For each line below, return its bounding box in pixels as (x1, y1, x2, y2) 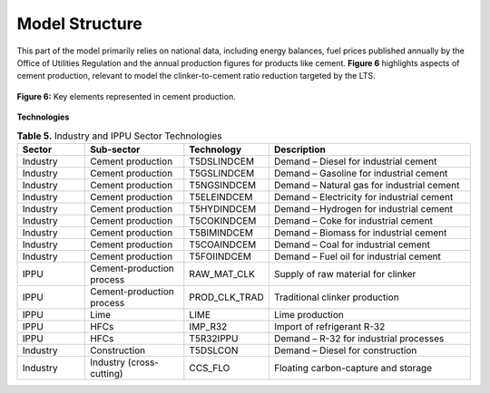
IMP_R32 (189, 320, 228, 332)
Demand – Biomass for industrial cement (273, 226, 447, 239)
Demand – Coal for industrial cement (273, 238, 431, 251)
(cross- (127, 356, 159, 369)
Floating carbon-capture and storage (273, 361, 433, 374)
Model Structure (16, 14, 142, 34)
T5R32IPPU (189, 331, 239, 344)
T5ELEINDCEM (189, 190, 253, 203)
